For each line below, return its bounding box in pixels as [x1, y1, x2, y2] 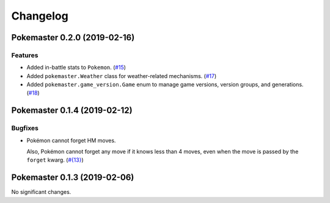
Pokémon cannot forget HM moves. [26, 137, 116, 144]
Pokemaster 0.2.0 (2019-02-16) [11, 32, 135, 43]
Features [11, 51, 38, 59]
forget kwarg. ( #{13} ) [26, 156, 84, 164]
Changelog [11, 9, 68, 23]
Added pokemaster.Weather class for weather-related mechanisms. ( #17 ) [26, 72, 217, 79]
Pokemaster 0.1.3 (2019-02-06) [11, 173, 134, 183]
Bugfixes [11, 124, 39, 132]
